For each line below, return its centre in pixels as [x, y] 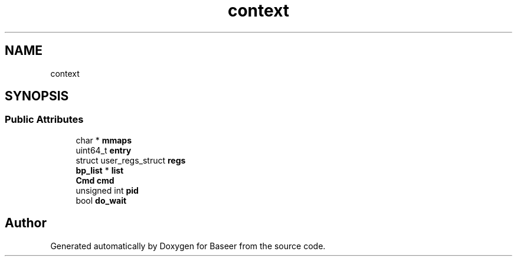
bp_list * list [100, 170]
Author [26, 223]
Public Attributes [44, 120]
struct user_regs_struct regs [131, 160]
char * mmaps [104, 140]
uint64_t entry [104, 150]
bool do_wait [101, 200]
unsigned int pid [107, 190]
